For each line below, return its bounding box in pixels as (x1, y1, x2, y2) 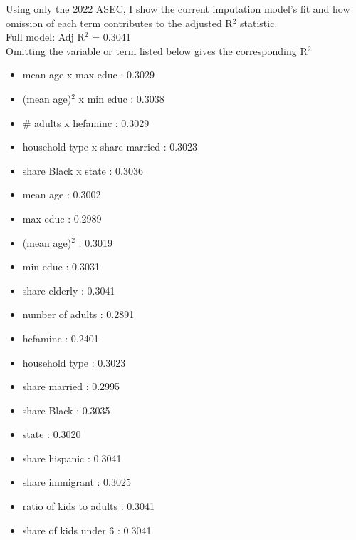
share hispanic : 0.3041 (22, 450, 122, 465)
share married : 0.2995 (22, 379, 120, 394)
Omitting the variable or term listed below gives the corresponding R (6, 43, 308, 58)
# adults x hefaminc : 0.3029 (22, 115, 150, 130)
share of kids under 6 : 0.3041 (22, 522, 152, 537)
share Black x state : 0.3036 (22, 163, 143, 178)
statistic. (240, 15, 278, 30)
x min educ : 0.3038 (78, 91, 164, 106)
